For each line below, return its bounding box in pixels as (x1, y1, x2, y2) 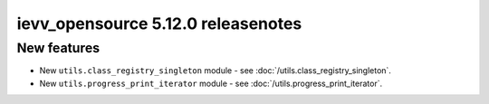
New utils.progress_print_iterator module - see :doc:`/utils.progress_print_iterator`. (39, 78, 383, 89)
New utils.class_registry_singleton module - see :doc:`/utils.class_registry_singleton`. (39, 65, 391, 76)
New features (16, 40, 101, 56)
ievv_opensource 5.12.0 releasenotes (16, 14, 302, 33)
